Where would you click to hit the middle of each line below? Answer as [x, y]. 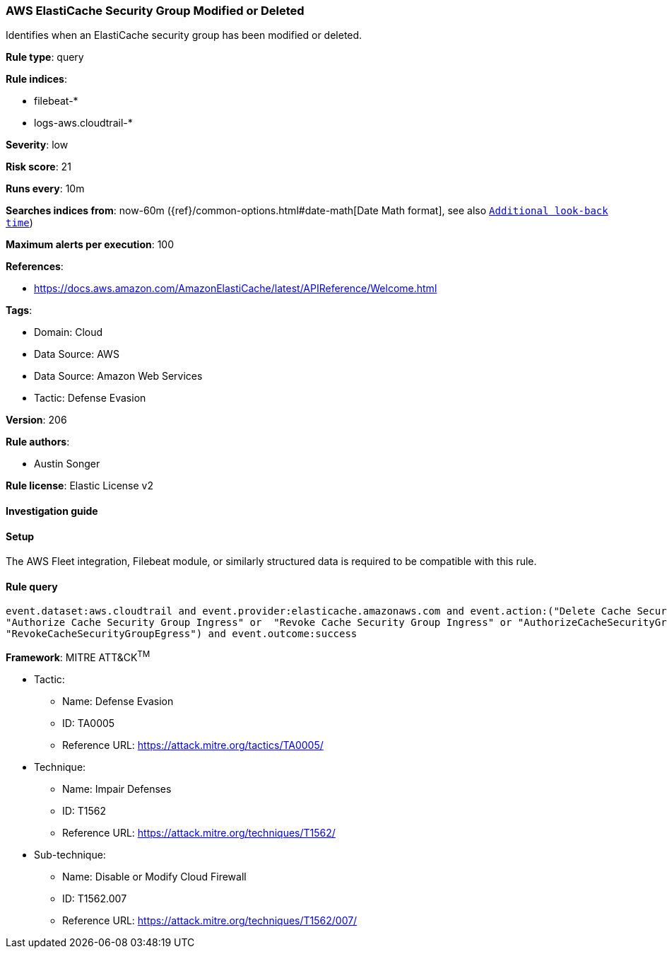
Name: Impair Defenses [117, 789]
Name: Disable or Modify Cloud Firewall [154, 877]
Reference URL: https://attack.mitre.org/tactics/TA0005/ [193, 745]
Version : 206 [36, 420]
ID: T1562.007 [95, 899]
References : [35, 267]
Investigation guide [52, 511]
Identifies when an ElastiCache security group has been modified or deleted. [184, 35]
